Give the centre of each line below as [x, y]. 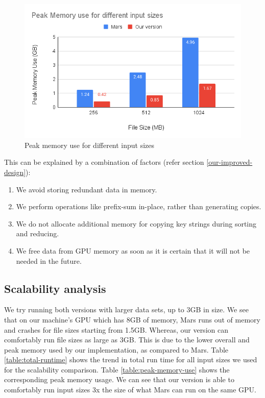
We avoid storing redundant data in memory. [87, 189]
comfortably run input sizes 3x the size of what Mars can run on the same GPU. [130, 390]
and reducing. [38, 233]
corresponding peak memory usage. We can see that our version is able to [119, 379]
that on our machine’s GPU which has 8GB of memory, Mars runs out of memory [132, 319]
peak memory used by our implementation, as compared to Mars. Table [116, 349]
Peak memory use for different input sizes [90, 145]
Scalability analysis [55, 288]
